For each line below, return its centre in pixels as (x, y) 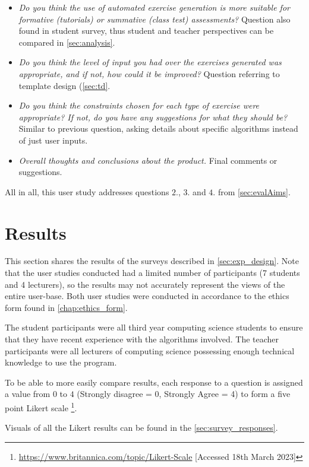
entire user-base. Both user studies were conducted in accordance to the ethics (147, 296)
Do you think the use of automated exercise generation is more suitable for (154, 7)
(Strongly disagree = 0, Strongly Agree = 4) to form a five (184, 394)
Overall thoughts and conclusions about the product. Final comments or (148, 160)
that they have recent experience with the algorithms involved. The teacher (142, 339)
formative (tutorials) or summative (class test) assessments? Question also (154, 19)
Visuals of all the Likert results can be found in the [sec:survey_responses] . (141, 428)
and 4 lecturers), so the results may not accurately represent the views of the (145, 284)
